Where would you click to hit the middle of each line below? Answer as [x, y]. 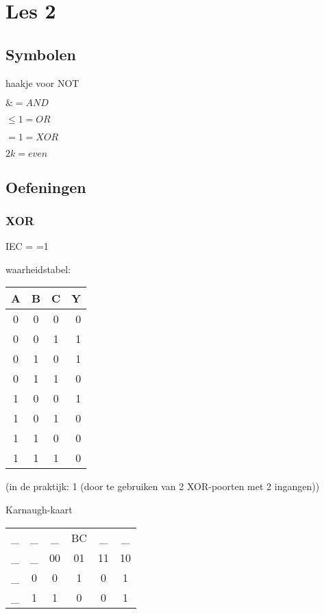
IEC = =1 [27, 246]
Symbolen [41, 54]
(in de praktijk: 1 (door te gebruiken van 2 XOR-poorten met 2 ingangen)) [163, 486]
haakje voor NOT [42, 82]
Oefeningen [46, 187]
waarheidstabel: [38, 269]
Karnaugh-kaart [39, 509]
